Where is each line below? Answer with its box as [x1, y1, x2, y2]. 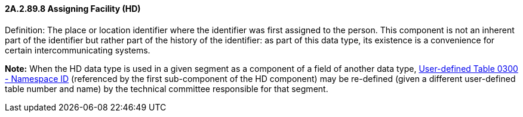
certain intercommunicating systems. [5, 45, 150, 55]
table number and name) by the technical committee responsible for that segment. [5, 83, 328, 94]
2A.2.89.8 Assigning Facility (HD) [5, 4, 141, 14]
